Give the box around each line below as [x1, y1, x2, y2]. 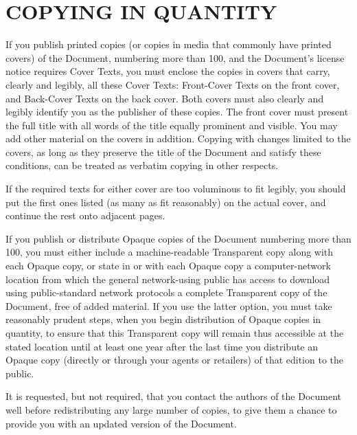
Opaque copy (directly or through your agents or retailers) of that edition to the [5, 353, 344, 367]
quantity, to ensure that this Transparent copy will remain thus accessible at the [5, 326, 344, 339]
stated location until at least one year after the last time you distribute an [5, 339, 319, 353]
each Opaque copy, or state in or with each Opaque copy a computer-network [5, 258, 331, 273]
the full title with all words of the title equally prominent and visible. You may [5, 118, 338, 132]
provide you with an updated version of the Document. [5, 416, 237, 430]
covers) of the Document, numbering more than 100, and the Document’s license [5, 50, 345, 65]
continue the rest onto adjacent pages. [5, 208, 165, 223]
